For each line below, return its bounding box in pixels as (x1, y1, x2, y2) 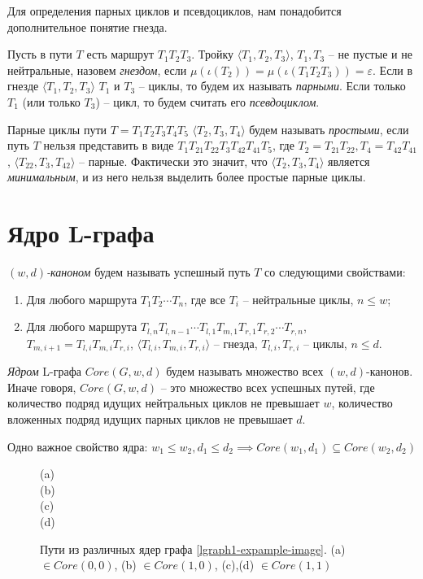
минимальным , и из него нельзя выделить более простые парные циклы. (7, 168, 366, 185)
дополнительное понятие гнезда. (7, 18, 168, 35)
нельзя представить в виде (43, 137, 174, 154)
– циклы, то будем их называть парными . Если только (138, 77, 406, 94)
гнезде (7, 77, 39, 94)
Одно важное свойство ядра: (7, 438, 148, 455)
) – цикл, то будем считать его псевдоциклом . (95, 93, 320, 110)
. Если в (373, 61, 413, 78)
